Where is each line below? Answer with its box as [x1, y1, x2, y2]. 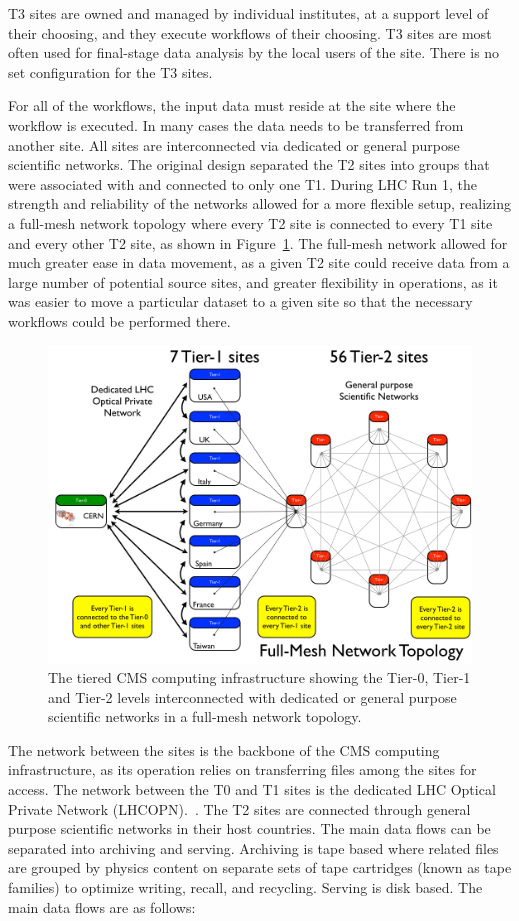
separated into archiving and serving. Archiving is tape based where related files [8, 837, 499, 858]
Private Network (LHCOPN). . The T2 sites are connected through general [8, 798, 471, 819]
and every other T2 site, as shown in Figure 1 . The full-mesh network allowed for [8, 232, 508, 253]
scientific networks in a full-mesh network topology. [48, 706, 362, 727]
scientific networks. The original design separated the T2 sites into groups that [8, 154, 490, 175]
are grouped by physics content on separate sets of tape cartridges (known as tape [8, 857, 512, 878]
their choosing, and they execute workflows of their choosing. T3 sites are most [8, 22, 492, 43]
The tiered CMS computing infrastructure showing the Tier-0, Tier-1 [48, 667, 471, 688]
